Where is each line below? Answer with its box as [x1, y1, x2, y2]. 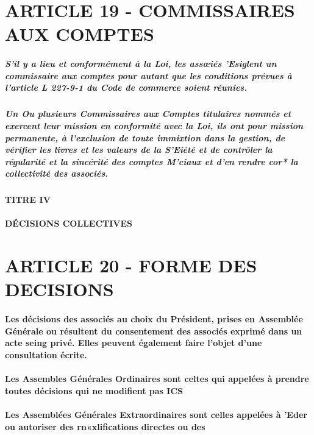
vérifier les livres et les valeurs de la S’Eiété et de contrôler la [5, 143, 273, 156]
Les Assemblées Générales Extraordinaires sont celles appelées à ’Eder [5, 408, 307, 420]
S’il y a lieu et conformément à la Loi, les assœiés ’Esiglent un [5, 57, 277, 70]
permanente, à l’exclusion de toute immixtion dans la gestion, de [5, 131, 285, 144]
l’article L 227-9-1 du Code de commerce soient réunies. [5, 81, 248, 94]
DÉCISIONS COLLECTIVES [5, 217, 133, 230]
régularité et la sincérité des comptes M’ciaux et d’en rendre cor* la [5, 155, 298, 168]
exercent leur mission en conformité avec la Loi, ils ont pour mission [5, 119, 304, 132]
